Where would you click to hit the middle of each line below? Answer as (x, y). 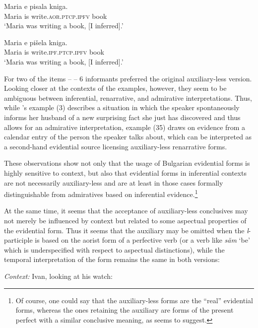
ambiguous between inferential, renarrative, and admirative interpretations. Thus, (128, 98)
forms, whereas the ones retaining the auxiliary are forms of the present (125, 310)
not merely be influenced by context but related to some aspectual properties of (125, 220)
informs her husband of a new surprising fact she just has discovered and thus (122, 117)
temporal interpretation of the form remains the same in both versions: (112, 259)
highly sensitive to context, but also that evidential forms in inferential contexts (125, 172)
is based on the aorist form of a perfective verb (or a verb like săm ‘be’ (142, 240)
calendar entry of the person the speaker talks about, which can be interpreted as (128, 137)
